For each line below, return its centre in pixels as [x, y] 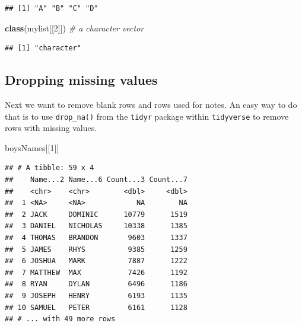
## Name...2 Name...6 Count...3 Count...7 [96, 180]
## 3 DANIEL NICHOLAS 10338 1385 [96, 226]
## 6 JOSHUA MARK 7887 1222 [96, 261]
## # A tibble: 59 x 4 [50, 168]
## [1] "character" [43, 48]
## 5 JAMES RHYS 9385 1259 [96, 249]
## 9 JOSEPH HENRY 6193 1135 [96, 295]
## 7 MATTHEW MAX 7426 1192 [96, 272]
